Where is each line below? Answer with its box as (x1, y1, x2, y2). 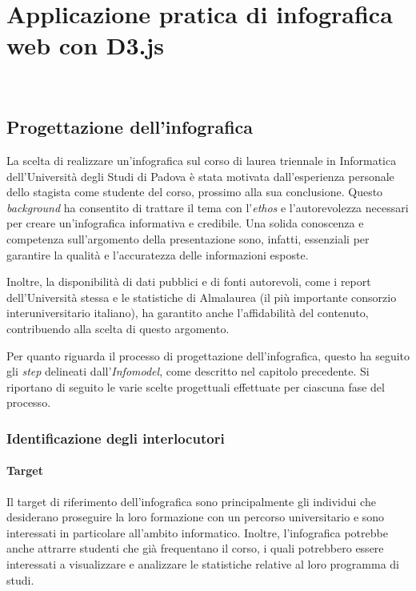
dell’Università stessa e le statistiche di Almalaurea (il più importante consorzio (6, 288, 397, 305)
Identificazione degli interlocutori (6, 428, 225, 448)
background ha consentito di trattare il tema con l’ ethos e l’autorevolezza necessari (6, 199, 409, 215)
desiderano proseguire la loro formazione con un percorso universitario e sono (6, 509, 385, 525)
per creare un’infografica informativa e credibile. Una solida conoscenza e (6, 215, 364, 231)
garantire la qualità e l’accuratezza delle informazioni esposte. (6, 246, 309, 263)
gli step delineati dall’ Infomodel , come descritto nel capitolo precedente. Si (6, 363, 370, 380)
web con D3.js (6, 29, 165, 62)
